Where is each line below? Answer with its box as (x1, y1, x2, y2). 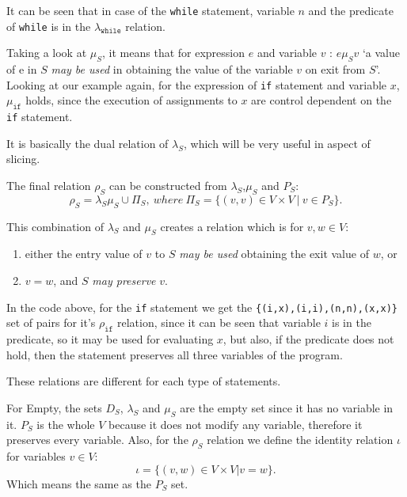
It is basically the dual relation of (6, 135, 169, 151)
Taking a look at (6, 44, 87, 61)
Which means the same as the (6, 475, 151, 491)
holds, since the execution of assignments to (25, 92, 238, 108)
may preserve (92, 271, 156, 288)
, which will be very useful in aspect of (184, 135, 371, 151)
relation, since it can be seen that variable (116, 314, 321, 331)
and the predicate (308, 2, 394, 18)
